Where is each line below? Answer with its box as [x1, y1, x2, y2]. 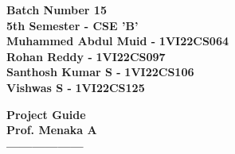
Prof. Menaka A [6, 121, 97, 138]
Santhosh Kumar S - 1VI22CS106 [6, 64, 194, 80]
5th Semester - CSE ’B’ [6, 17, 139, 33]
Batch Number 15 [6, 2, 107, 17]
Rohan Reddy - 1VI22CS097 [6, 48, 166, 64]
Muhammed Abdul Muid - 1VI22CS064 [6, 33, 229, 49]
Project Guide [6, 106, 86, 122]
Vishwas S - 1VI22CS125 [6, 79, 145, 95]
